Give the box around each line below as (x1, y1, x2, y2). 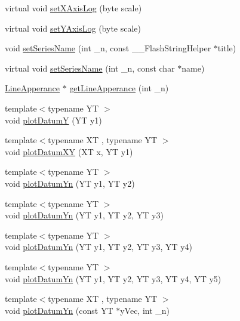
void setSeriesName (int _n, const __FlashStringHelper (5, 42, 211, 54)
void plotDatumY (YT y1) (5, 113, 102, 126)
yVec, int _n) (120, 304, 170, 316)
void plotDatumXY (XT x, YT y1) (5, 145, 133, 158)
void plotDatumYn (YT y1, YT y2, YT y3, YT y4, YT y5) (5, 272, 221, 285)
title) (217, 42, 236, 54)
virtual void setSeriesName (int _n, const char (5, 61, 175, 74)
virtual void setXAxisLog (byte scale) (5, 2, 142, 14)
